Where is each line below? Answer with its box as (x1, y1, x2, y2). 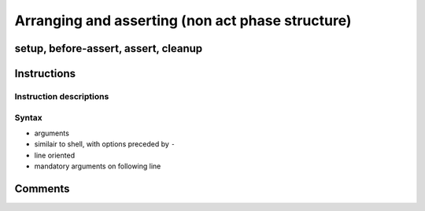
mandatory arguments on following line (34, 161, 161, 171)
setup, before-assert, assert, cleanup (14, 42, 203, 55)
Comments (14, 182, 70, 195)
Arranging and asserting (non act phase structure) (14, 12, 352, 29)
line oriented (34, 150, 75, 160)
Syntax (14, 112, 42, 123)
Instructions (14, 67, 76, 80)
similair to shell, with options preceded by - (34, 139, 176, 149)
